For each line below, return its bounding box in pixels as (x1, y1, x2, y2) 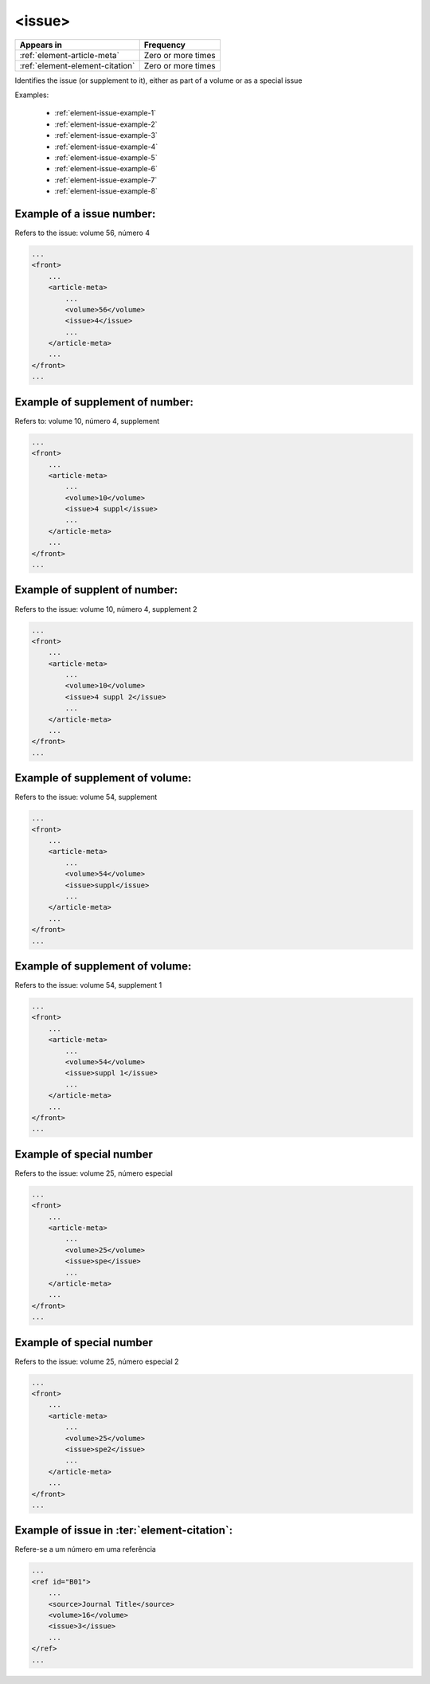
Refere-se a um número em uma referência (14, 1545, 157, 1554)
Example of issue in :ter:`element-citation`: (14, 1524, 233, 1537)
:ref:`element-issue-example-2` (54, 119, 158, 129)
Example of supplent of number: (14, 583, 178, 597)
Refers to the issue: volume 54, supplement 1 (14, 981, 162, 990)
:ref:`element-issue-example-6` (54, 164, 158, 174)
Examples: (14, 90, 49, 100)
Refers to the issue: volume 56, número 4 (14, 228, 150, 237)
